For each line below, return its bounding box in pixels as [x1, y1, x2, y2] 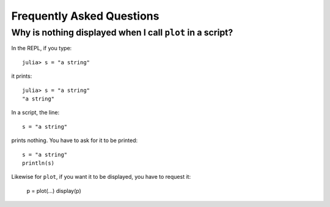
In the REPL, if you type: [11, 45, 72, 52]
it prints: [11, 72, 32, 80]
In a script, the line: [11, 109, 60, 116]
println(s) [22, 159, 55, 167]
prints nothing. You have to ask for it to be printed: [11, 137, 138, 144]
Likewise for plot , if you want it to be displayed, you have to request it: [11, 173, 191, 181]
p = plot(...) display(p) [26, 187, 82, 194]
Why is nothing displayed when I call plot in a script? [11, 27, 233, 38]
